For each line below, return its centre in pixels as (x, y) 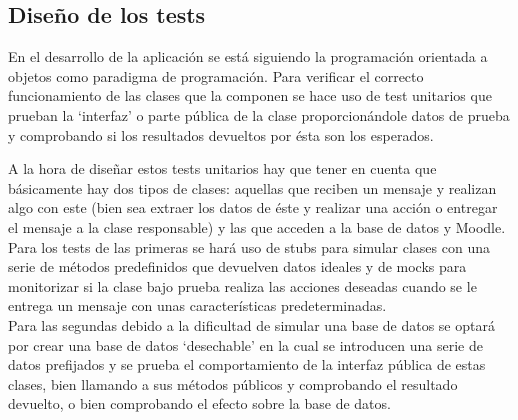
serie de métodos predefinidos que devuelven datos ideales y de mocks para (237, 266)
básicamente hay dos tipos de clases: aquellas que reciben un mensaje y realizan (252, 187)
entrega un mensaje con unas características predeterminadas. (197, 305)
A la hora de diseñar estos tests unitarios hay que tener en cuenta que (222, 168)
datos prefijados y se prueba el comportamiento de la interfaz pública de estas (247, 364)
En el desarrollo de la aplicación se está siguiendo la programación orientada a (248, 56)
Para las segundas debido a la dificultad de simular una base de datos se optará (251, 324)
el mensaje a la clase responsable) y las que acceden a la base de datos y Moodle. (257, 226)
